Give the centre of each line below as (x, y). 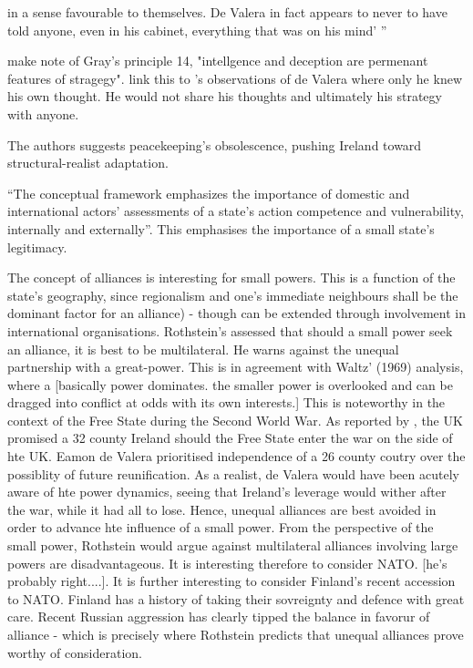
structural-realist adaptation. (88, 163)
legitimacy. (37, 247)
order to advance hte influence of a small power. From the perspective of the (221, 527)
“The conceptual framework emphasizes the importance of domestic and (209, 193)
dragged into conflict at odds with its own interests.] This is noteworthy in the (226, 402)
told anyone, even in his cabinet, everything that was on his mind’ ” (197, 30)
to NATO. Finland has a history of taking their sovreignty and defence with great (236, 598)
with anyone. (43, 113)
